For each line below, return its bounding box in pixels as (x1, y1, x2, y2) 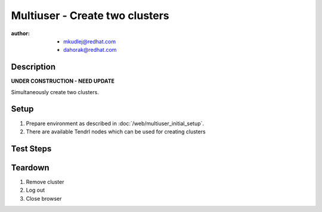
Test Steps (11, 144, 52, 154)
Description (11, 62, 56, 72)
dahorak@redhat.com (63, 46, 117, 54)
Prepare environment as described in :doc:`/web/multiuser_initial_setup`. (26, 120, 205, 127)
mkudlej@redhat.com (63, 38, 116, 45)
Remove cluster (26, 178, 64, 185)
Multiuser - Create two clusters (11, 9, 169, 22)
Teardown (11, 163, 50, 173)
